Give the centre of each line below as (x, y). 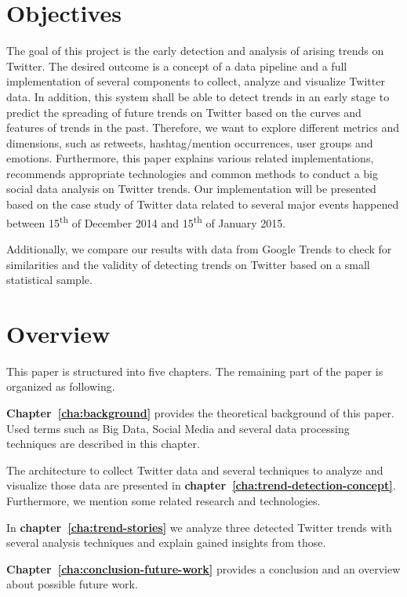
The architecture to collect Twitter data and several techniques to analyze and (195, 470)
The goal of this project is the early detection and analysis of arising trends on (195, 51)
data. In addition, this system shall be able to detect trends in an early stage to (198, 96)
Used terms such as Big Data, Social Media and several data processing (178, 428)
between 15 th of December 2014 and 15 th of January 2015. (146, 221)
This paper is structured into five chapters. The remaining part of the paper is (195, 371)
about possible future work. (72, 584)
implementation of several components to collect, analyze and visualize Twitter (196, 81)
